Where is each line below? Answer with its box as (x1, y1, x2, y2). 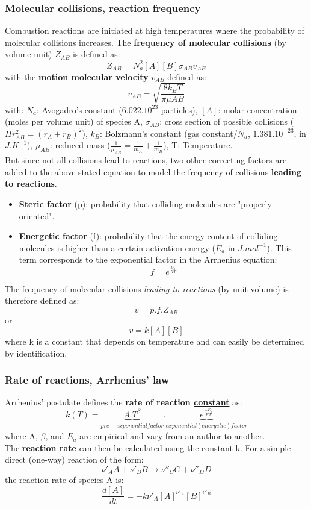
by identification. (5, 346, 67, 359)
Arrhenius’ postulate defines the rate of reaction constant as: (5, 396, 242, 408)
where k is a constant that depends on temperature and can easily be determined (5, 335, 304, 347)
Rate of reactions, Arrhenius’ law (5, 372, 170, 387)
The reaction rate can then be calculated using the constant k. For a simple (5, 441, 291, 454)
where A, (5, 429, 38, 442)
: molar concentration (218, 103, 297, 116)
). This (266, 241, 292, 254)
